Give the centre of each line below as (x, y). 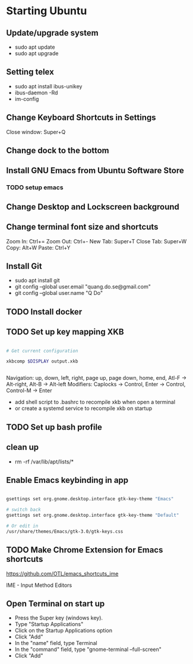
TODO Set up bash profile (54, 427)
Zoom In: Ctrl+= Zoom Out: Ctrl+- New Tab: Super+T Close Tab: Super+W (96, 241)
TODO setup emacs (35, 188)
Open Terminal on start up (56, 603)
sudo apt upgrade (37, 53)
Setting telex (30, 72)
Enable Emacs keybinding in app (67, 480)
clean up (23, 447)
